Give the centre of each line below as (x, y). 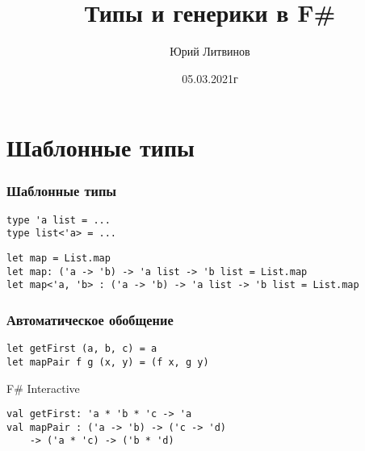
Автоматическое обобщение (90, 319)
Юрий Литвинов (210, 51)
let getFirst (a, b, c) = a (82, 349)
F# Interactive (43, 388)
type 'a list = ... (59, 220)
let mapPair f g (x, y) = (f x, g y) (108, 362)
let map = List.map (59, 259)
